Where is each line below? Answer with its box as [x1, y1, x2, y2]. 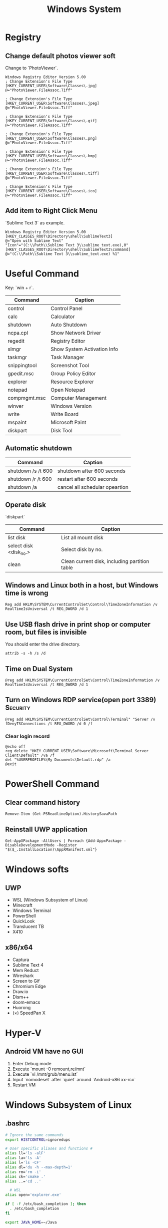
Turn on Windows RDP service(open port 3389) [5, 696, 156, 704]
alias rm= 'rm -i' [5, 1169, 41, 1174]
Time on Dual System [5, 665, 73, 673]
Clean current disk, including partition [60, 557, 149, 564]
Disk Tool [50, 427, 72, 434]
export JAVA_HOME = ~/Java [5, 1219, 57, 1225]
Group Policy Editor [50, 370, 96, 377]
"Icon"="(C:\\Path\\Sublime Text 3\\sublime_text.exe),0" [5, 242, 128, 247]
